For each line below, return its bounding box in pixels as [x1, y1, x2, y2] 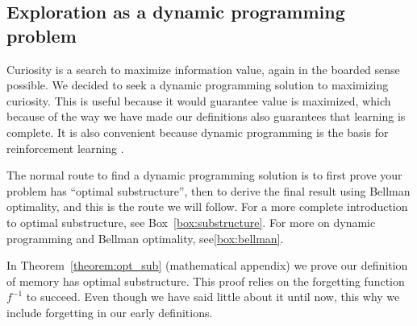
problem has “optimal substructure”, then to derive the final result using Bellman [6, 182, 411, 199]
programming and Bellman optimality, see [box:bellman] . [6, 229, 284, 246]
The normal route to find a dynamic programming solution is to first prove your [6, 167, 402, 184]
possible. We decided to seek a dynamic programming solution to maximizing [6, 76, 389, 93]
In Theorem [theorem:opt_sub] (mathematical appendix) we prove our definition [6, 257, 408, 274]
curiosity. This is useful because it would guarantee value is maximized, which [6, 92, 391, 109]
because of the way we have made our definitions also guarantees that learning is [6, 108, 406, 125]
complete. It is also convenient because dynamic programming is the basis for [6, 123, 389, 140]
